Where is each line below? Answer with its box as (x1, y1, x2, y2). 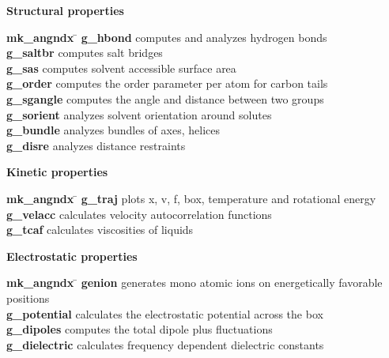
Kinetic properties (6, 164, 108, 180)
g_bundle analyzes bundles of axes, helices (6, 122, 220, 138)
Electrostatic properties (6, 247, 138, 264)
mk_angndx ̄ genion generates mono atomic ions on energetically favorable (6, 274, 383, 291)
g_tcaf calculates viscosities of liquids (6, 221, 194, 238)
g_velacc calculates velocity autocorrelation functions (6, 205, 272, 222)
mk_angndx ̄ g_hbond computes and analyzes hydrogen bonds (6, 28, 327, 45)
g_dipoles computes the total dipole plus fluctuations (6, 321, 273, 337)
